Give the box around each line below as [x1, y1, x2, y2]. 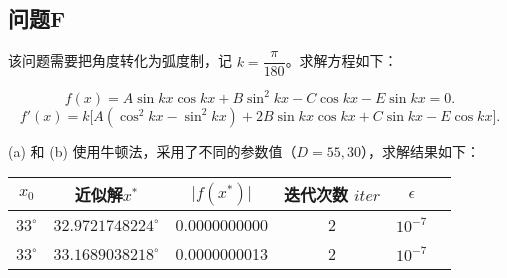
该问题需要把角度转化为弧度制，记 [8, 50, 232, 71]
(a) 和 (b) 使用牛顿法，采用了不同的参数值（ [8, 140, 297, 161]
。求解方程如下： [285, 50, 398, 71]
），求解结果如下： [361, 140, 481, 161]
